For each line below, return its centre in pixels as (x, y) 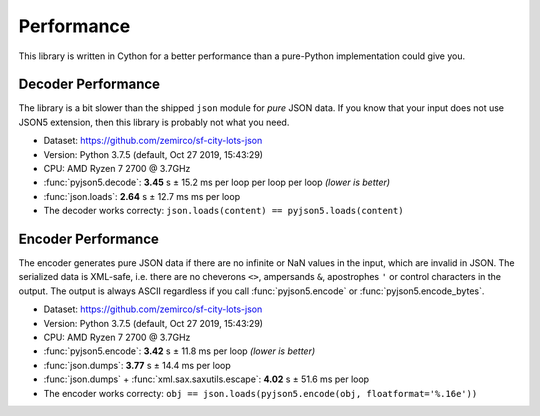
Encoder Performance (89, 239)
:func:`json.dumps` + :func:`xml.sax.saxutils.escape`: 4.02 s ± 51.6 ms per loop (206, 379)
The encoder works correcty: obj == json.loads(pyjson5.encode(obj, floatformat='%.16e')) (260, 393)
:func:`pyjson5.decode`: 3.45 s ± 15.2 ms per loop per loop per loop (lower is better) (216, 182)
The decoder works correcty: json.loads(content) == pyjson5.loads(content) (223, 211)
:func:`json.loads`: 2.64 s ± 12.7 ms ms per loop (141, 196)
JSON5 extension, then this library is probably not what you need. (154, 122)
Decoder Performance (89, 84)
